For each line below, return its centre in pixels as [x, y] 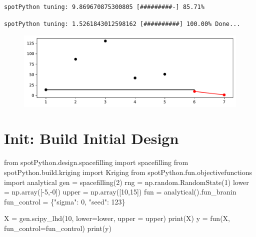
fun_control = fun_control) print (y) [58, 228]
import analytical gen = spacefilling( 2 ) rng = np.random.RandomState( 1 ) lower [126, 182]
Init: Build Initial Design [91, 138]
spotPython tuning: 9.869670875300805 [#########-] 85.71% [104, 7]
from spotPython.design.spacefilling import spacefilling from [96, 162]
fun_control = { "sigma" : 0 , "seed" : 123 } [65, 201]
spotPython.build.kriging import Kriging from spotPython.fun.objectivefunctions [128, 172]
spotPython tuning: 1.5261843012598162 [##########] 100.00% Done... [122, 24]
